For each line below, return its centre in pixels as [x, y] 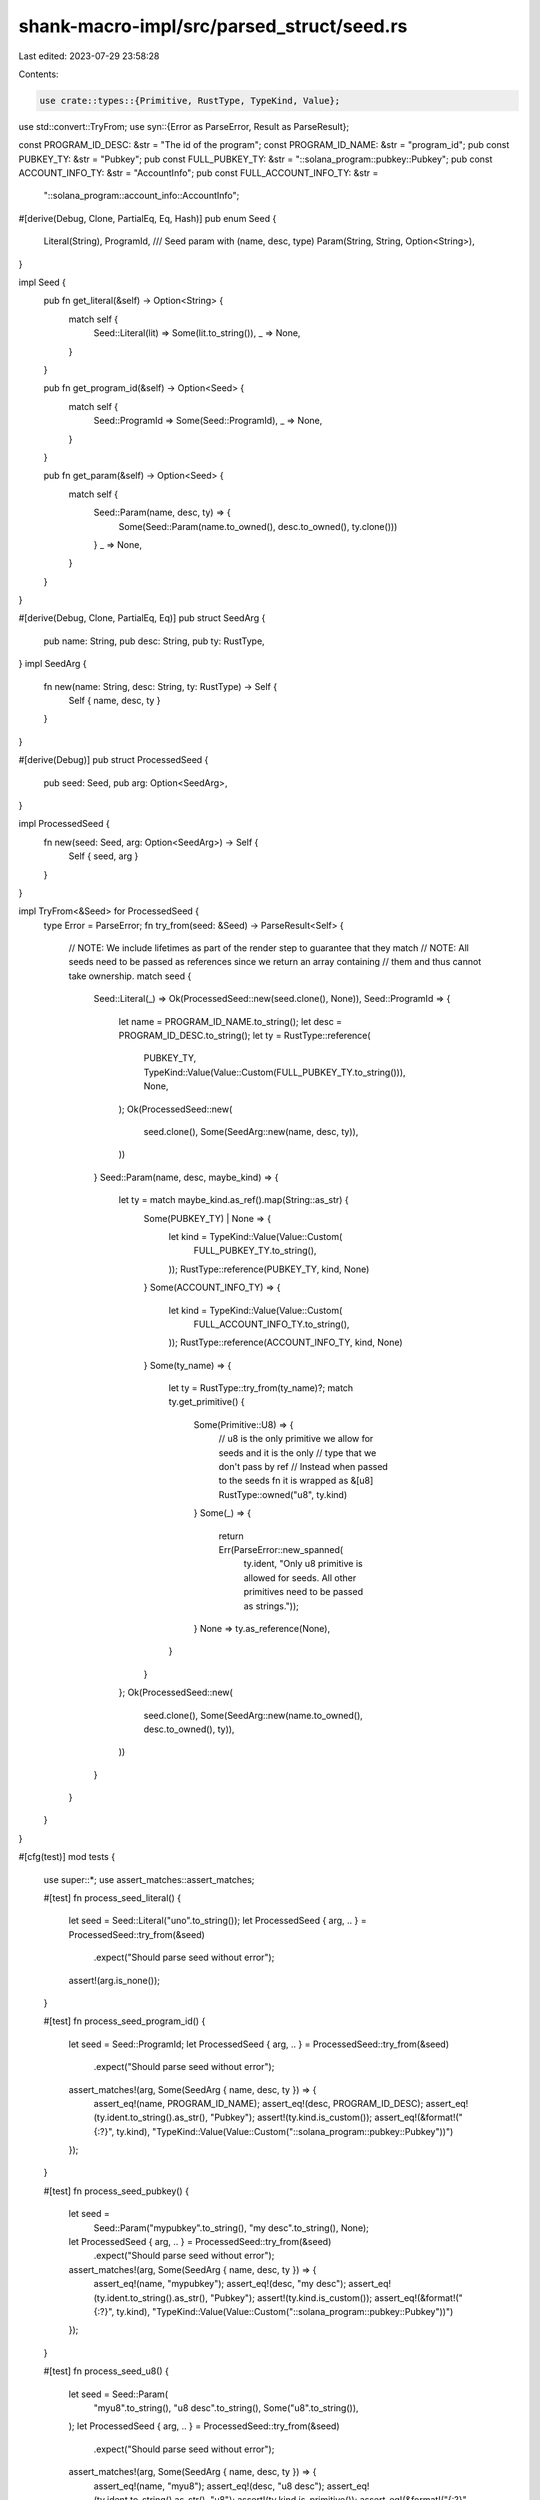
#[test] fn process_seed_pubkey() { [116, 2191]
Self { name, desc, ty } [114, 701]
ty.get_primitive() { [206, 1402]
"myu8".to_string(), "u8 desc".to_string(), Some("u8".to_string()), [226, 2407]
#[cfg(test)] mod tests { [66, 1857]
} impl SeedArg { [52, 664]
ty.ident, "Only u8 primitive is [303, 1564]
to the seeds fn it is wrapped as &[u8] [296, 1481]
